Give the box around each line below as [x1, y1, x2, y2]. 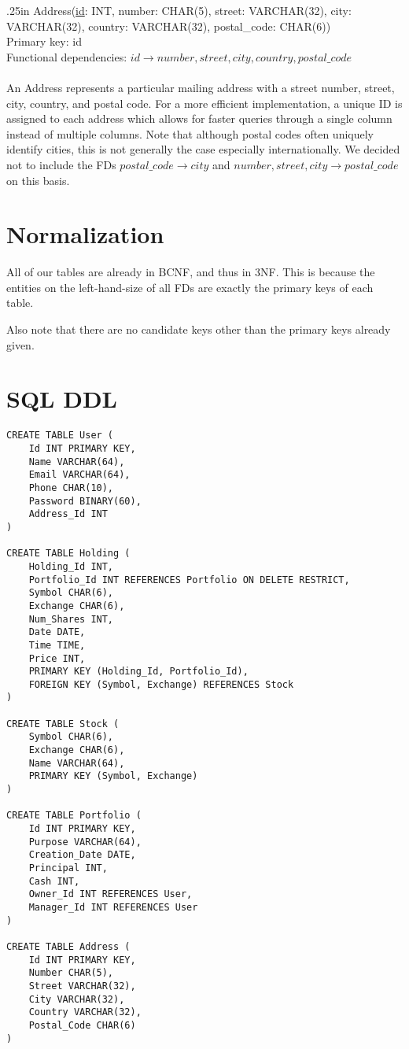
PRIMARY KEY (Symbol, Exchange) [28, 770, 198, 782]
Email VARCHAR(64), [28, 469, 131, 481]
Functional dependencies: [6, 48, 127, 65]
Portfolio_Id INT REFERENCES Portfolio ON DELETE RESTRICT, [28, 574, 350, 585]
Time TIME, [28, 639, 86, 651]
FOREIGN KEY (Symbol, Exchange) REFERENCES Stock [28, 678, 294, 690]
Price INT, [28, 652, 86, 664]
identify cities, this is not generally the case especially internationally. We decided [6, 141, 400, 157]
